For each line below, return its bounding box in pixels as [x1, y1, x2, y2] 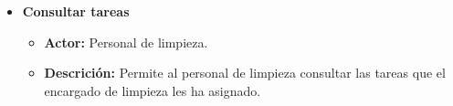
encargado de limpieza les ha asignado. [44, 80, 261, 100]
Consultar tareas [22, 2, 130, 20]
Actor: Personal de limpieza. [44, 32, 208, 51]
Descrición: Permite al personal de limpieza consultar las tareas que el [44, 63, 446, 82]
